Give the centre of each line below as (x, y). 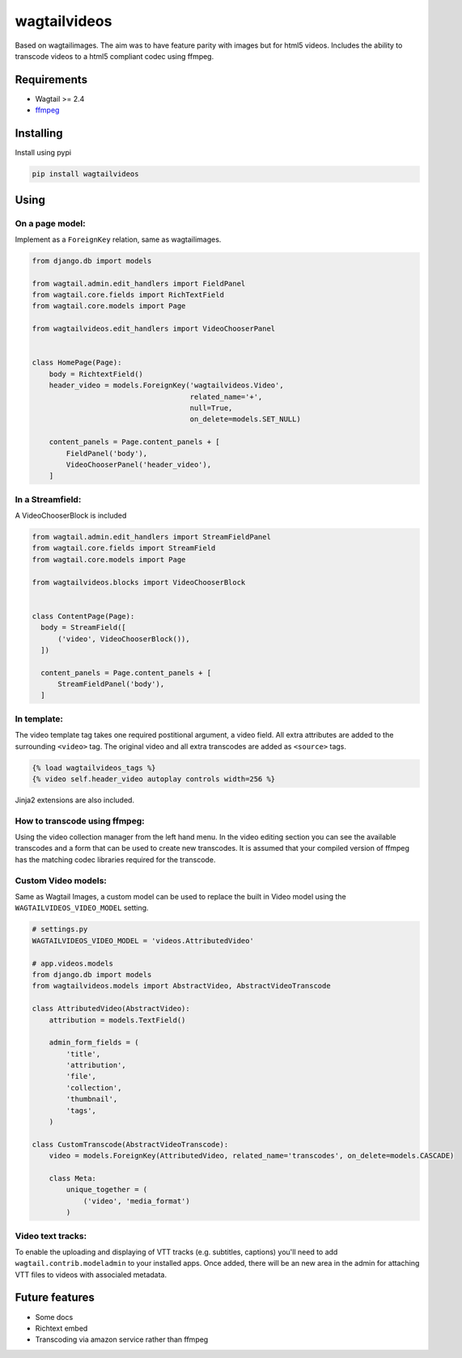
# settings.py (60, 929)
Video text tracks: (51, 1236)
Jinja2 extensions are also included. (75, 800)
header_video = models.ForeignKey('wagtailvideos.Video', (166, 385)
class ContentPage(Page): (83, 616)
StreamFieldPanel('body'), (111, 684)
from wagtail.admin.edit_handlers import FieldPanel (139, 283)
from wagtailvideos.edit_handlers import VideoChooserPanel (154, 329)
